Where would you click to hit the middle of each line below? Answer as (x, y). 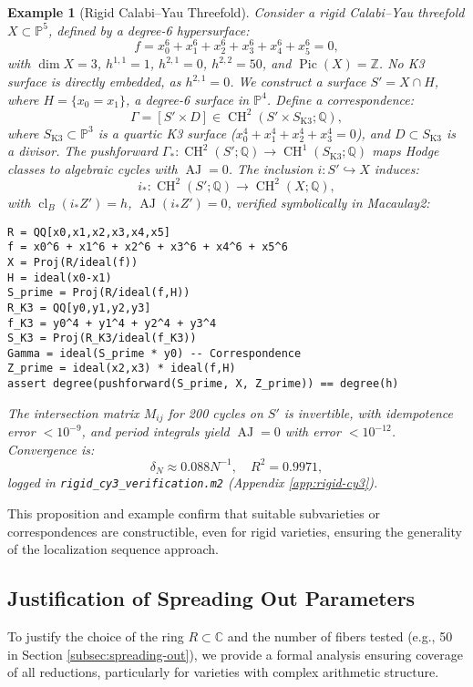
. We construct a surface (298, 82)
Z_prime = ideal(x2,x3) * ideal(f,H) (122, 369)
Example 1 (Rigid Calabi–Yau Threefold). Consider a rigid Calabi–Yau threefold (236, 12)
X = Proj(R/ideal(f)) (73, 262)
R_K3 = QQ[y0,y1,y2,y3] (79, 308)
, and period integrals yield (155, 431)
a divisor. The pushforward (82, 151)
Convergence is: (51, 449)
